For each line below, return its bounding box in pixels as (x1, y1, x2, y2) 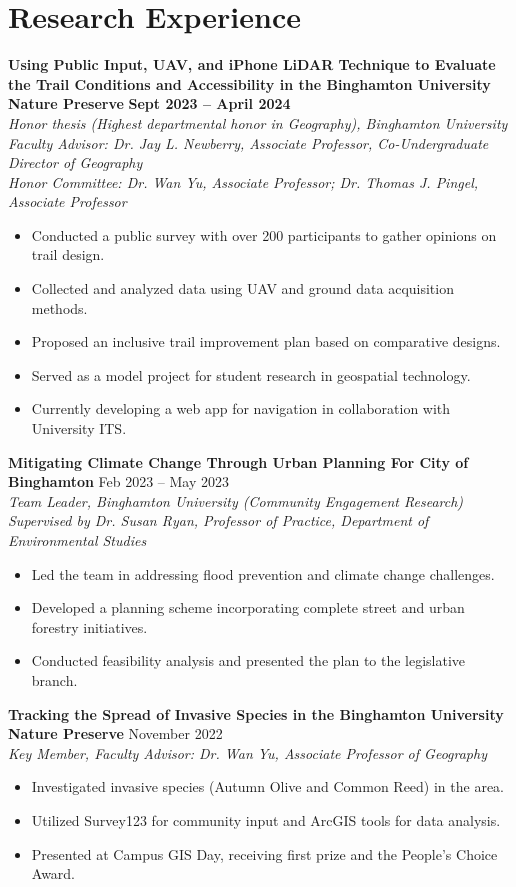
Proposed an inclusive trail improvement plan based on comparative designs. (31, 331, 501, 352)
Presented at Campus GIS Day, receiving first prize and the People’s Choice (31, 843, 498, 864)
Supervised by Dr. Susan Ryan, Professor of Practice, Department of (8, 510, 429, 531)
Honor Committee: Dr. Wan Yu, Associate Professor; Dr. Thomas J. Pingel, (8, 171, 479, 192)
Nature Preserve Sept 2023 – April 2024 (8, 93, 291, 114)
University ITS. (31, 418, 127, 439)
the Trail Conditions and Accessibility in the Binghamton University (8, 73, 491, 94)
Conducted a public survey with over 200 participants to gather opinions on (31, 224, 497, 245)
